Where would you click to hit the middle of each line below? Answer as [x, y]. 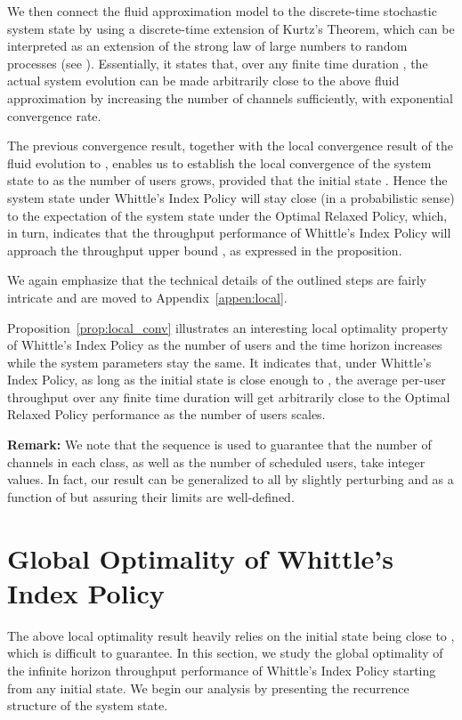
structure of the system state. [88, 705]
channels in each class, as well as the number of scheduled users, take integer [216, 461]
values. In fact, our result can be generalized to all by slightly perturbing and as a [231, 479]
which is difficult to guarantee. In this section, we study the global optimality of [225, 653]
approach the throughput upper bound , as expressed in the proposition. [205, 250]
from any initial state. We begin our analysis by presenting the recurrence [208, 688]
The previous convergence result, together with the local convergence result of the [230, 146]
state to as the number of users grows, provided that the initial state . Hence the [227, 180]
